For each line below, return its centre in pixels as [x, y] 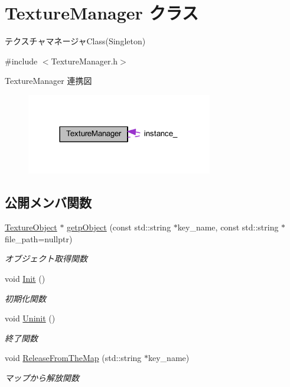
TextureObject [31, 227]
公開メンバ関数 [48, 202]
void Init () [25, 278]
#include [21, 61]
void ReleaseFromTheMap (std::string [73, 358]
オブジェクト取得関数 [46, 258]
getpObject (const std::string [119, 227]
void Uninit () [30, 318]
